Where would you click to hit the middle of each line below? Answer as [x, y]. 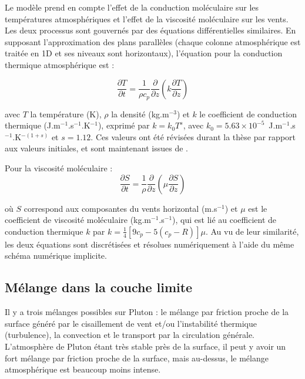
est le [258, 208]
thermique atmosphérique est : [60, 64]
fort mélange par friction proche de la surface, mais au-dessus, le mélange [137, 358]
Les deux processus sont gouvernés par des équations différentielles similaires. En [150, 30]
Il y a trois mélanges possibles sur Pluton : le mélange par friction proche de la [147, 312]
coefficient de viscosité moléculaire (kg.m [78, 220]
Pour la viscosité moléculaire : [59, 167]
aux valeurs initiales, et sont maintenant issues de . [96, 148]
